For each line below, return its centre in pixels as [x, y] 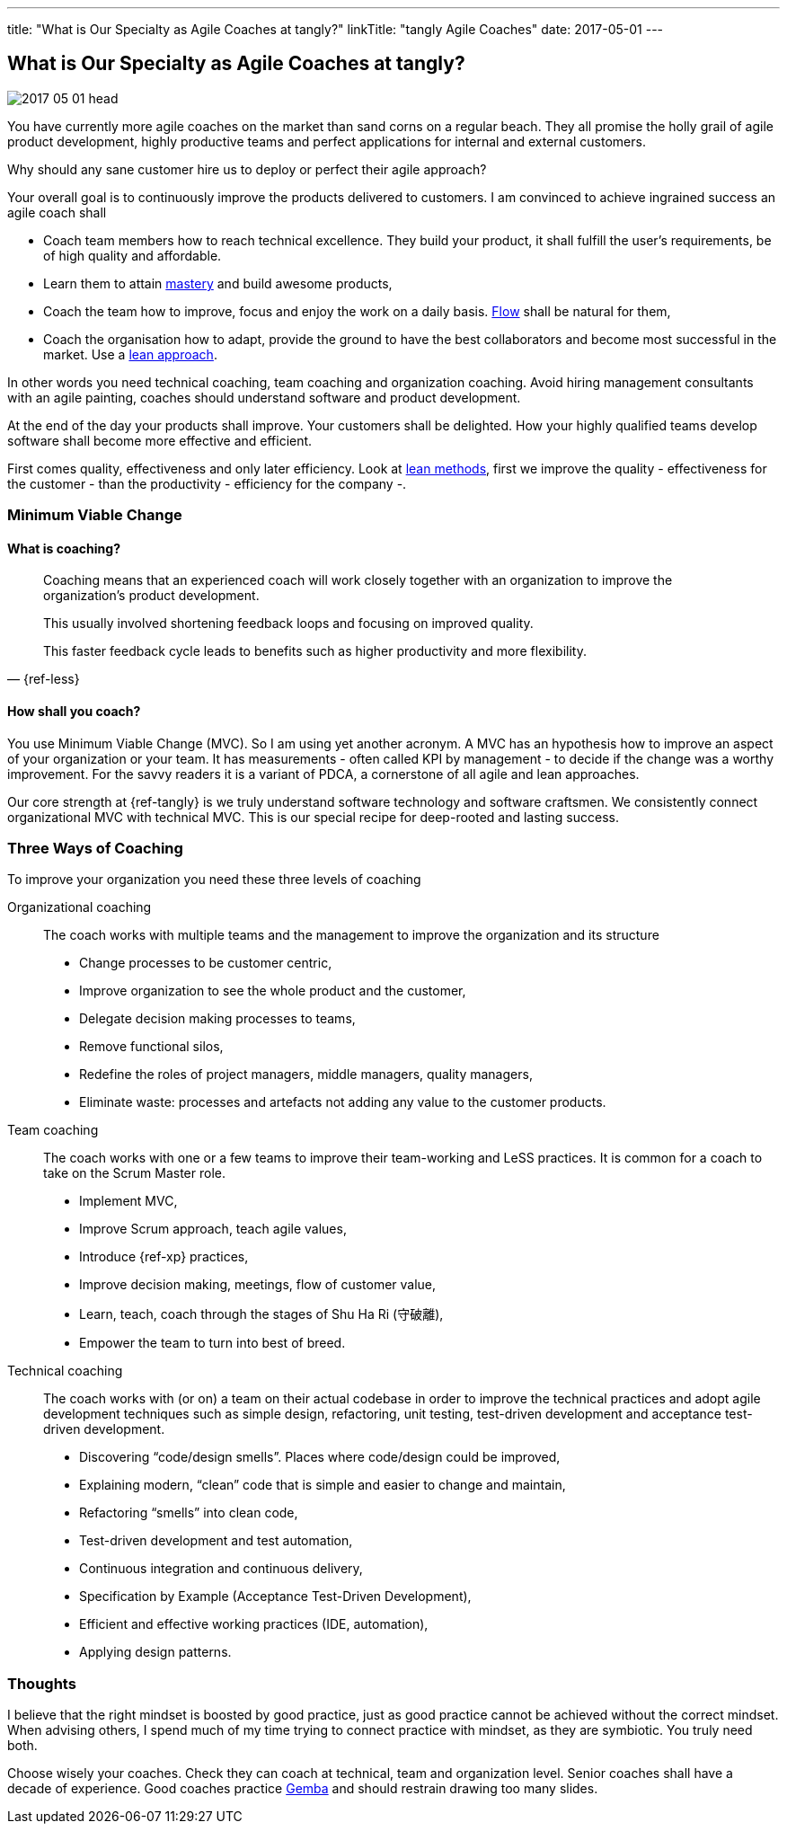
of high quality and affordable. [133, 255]
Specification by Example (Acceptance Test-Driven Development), [275, 1597]
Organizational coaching [80, 907]
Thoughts [42, 1683]
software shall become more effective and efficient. [160, 440]
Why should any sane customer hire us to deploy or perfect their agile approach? [247, 169]
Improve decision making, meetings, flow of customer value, [258, 1285]
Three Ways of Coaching [95, 849]
